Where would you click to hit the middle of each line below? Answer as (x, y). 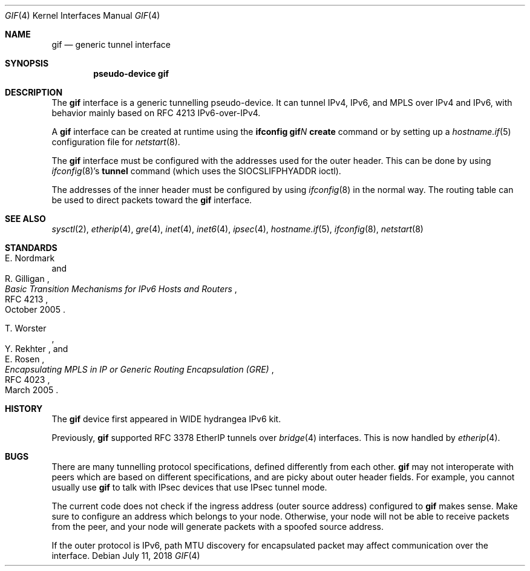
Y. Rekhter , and (37, 349)
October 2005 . (35, 309)
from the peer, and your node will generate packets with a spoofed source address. (218, 527)
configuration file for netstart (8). (116, 142)
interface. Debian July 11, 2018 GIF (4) (126, 556)
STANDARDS (31, 248)
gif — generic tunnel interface (111, 44)
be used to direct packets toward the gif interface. (152, 200)
